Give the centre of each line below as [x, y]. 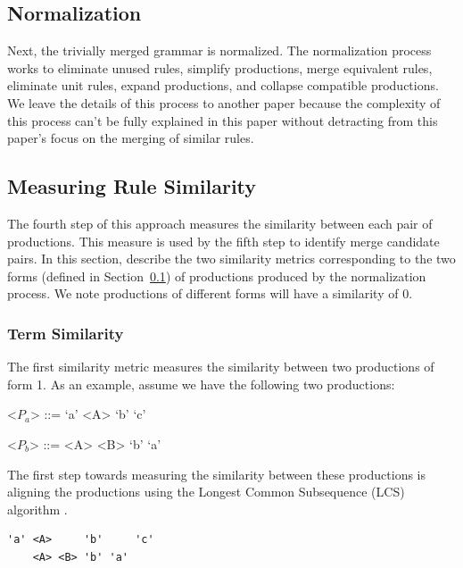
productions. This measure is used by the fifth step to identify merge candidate [223, 241]
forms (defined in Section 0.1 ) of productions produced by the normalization [217, 276]
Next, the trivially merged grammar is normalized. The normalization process [219, 50]
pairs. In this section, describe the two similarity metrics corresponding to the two [231, 259]
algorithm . [37, 509]
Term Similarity [66, 333]
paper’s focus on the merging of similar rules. [131, 138]
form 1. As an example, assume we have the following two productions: [201, 384]
